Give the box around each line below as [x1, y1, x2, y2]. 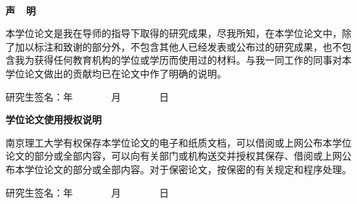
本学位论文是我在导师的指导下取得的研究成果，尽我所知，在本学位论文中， [5, 26, 342, 40]
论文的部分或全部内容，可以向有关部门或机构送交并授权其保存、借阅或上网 [5, 149, 342, 163]
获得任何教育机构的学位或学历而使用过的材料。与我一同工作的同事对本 [34, 53, 352, 67]
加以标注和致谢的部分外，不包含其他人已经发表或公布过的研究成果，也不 [14, 39, 342, 53]
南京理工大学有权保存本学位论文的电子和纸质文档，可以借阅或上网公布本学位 [5, 135, 352, 149]
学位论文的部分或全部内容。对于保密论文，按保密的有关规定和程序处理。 [24, 162, 352, 176]
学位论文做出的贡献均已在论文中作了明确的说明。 [5, 66, 227, 80]
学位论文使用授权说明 [5, 112, 102, 127]
